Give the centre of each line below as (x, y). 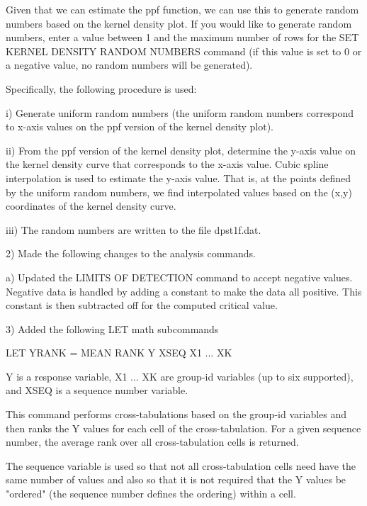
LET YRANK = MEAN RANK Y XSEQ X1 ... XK (119, 353)
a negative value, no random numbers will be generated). (129, 65)
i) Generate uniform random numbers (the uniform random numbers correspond (180, 112)
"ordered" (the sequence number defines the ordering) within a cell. (151, 494)
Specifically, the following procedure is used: (101, 88)
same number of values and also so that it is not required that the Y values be (176, 479)
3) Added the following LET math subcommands (112, 328)
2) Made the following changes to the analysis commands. (131, 253)
